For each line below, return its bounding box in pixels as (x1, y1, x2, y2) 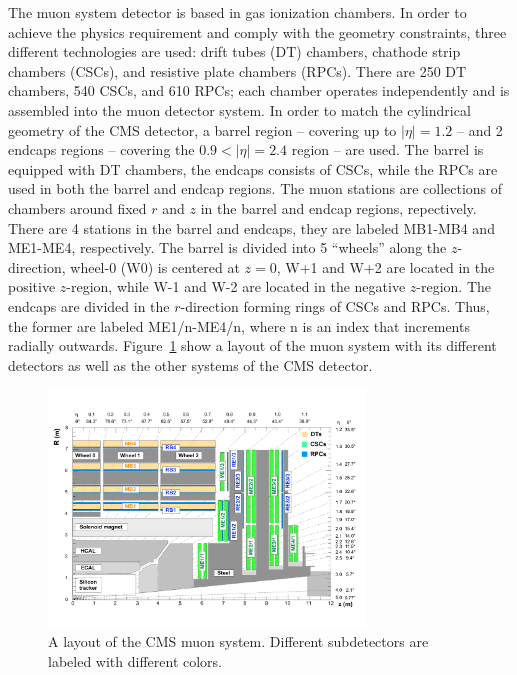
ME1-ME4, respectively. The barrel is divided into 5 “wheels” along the (8, 237, 447, 258)
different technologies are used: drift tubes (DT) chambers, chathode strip (8, 41, 461, 62)
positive (8, 276, 56, 297)
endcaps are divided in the (8, 295, 170, 316)
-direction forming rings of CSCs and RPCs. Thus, (180, 295, 490, 316)
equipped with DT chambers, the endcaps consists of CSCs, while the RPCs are (8, 158, 498, 179)
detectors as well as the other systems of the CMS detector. (8, 354, 373, 375)
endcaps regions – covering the (8, 139, 195, 160)
